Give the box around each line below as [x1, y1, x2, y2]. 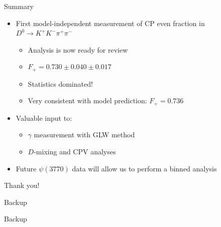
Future [16, 163, 37, 173]
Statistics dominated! [28, 78, 93, 89]
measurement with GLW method [34, 129, 135, 140]
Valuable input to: [16, 112, 72, 123]
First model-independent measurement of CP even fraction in [16, 18, 205, 28]
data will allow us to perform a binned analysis [72, 163, 217, 173]
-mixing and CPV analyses [34, 146, 116, 157]
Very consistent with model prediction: [28, 95, 147, 106]
